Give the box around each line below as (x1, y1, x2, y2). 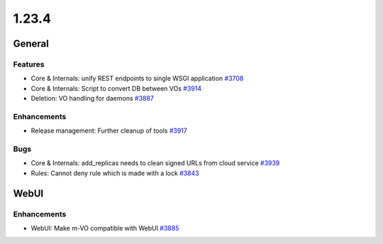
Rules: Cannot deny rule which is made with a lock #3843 (30, 169, 199, 177)
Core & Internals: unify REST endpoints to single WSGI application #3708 (30, 74, 244, 83)
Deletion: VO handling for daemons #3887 (30, 94, 154, 103)
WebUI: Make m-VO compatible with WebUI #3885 (30, 223, 179, 232)
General (13, 38, 50, 50)
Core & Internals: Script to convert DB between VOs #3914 (30, 84, 202, 92)
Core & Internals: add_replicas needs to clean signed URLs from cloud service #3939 (30, 159, 280, 167)
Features (13, 59, 45, 69)
